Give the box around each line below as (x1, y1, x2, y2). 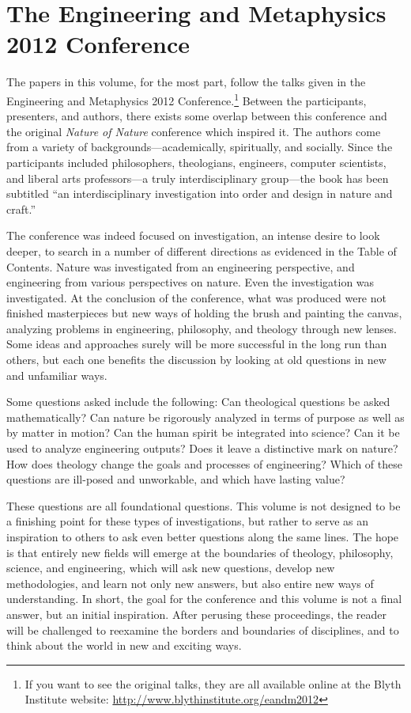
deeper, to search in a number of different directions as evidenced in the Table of (6, 242, 397, 259)
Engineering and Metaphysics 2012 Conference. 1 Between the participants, (6, 89, 367, 108)
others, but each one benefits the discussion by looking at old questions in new (6, 351, 386, 368)
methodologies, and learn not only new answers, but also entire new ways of (6, 575, 374, 591)
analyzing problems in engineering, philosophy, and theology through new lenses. (6, 320, 397, 336)
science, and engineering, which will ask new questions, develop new (6, 559, 335, 576)
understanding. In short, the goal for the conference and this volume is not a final (6, 590, 402, 607)
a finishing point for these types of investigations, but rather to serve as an (6, 513, 369, 529)
